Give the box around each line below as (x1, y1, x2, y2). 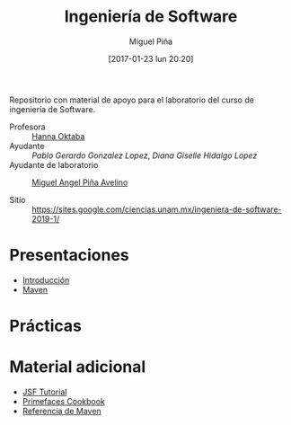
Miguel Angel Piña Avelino (31, 177, 128, 188)
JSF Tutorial (22, 386, 67, 397)
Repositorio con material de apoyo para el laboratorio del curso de (9, 94, 254, 105)
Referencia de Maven (22, 406, 101, 416)
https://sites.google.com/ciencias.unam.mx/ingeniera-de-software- (31, 204, 282, 215)
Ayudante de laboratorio (9, 159, 99, 170)
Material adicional (9, 357, 146, 377)
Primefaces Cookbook (22, 396, 106, 406)
